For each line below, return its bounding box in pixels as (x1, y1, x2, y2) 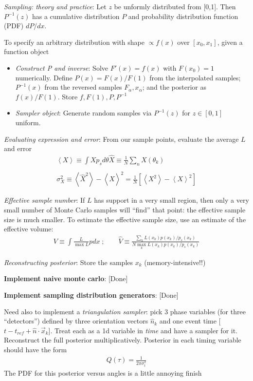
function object (4, 46, 49, 57)
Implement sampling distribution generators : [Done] (4, 290, 179, 300)
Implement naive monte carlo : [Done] (4, 273, 128, 284)
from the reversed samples (44, 82, 122, 92)
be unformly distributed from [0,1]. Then (114, 1, 236, 11)
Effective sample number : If (4, 195, 85, 205)
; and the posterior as (142, 82, 206, 92)
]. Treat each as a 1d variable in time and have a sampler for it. (48, 325, 238, 335)
